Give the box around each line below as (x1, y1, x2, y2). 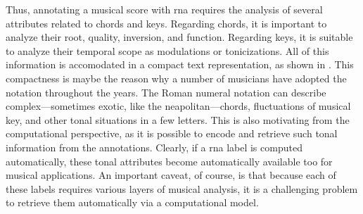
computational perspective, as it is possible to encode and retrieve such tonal (6, 126, 338, 141)
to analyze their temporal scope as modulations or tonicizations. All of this (6, 43, 329, 58)
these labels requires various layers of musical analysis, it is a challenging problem (6, 181, 358, 196)
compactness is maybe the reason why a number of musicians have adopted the (6, 70, 347, 85)
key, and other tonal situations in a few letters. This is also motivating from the (6, 112, 350, 127)
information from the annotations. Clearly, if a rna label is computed (6, 139, 302, 154)
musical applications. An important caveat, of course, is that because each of (6, 168, 336, 182)
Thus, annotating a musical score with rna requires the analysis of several (6, 2, 323, 16)
